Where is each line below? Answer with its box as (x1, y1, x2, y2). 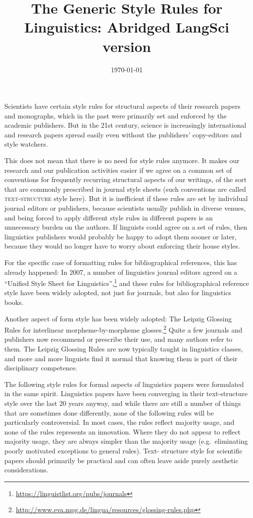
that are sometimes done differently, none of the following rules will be (4, 407, 214, 418)
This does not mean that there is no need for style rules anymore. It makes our (4, 155, 239, 166)
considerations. (4, 465, 49, 475)
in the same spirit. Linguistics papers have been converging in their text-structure (4, 388, 248, 399)
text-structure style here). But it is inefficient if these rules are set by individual (4, 193, 248, 203)
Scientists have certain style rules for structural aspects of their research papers (4, 101, 240, 111)
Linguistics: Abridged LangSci (24, 17, 229, 37)
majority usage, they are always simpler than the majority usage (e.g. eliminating (4, 436, 248, 446)
